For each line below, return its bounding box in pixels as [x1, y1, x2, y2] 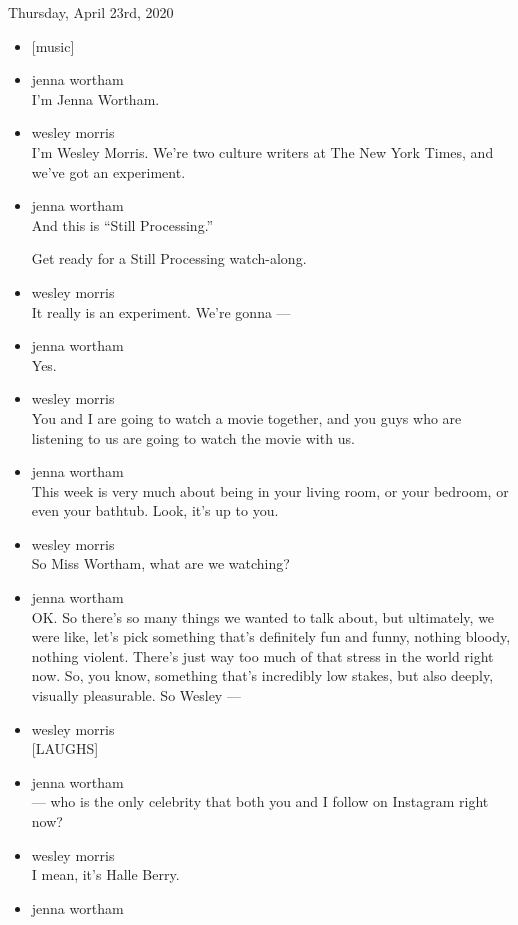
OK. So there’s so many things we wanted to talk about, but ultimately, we [31, 606, 495, 627]
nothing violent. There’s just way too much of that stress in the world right [31, 645, 494, 666]
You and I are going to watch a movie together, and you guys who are [31, 407, 462, 428]
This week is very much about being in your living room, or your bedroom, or [31, 480, 509, 501]
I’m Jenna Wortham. [31, 88, 160, 109]
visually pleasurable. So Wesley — [31, 685, 241, 706]
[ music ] [31, 35, 75, 56]
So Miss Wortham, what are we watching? [31, 553, 290, 574]
